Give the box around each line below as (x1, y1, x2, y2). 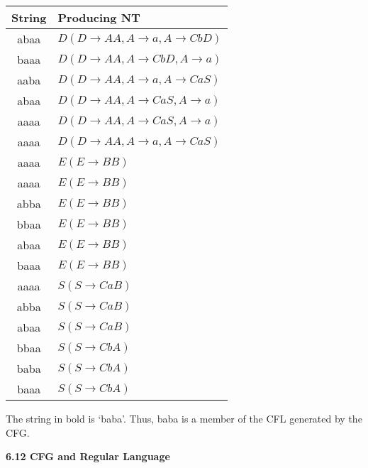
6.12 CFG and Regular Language (6, 449, 170, 464)
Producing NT (57, 9, 140, 26)
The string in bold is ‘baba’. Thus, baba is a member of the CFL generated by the (6, 411, 362, 425)
